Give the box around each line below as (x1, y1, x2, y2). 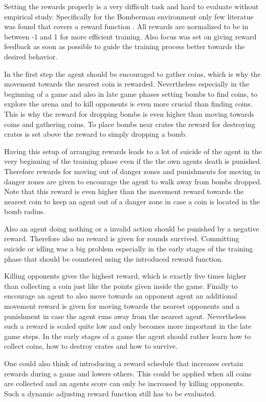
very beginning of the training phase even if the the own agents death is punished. (4, 156, 262, 166)
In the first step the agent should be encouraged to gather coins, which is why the (4, 68, 261, 79)
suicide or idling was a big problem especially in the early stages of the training (4, 243, 253, 254)
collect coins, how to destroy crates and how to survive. (4, 341, 178, 351)
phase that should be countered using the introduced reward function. (4, 253, 224, 264)
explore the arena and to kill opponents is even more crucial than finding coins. (4, 98, 253, 109)
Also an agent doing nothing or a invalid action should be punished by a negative (4, 223, 259, 234)
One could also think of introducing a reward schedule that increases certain (4, 358, 243, 368)
